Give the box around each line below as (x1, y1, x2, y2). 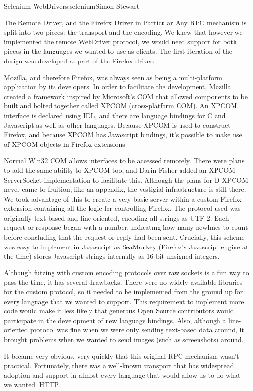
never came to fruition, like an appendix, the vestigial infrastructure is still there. (4, 184, 246, 194)
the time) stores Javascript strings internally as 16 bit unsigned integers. (4, 251, 220, 261)
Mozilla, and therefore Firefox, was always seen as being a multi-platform (4, 72, 223, 82)
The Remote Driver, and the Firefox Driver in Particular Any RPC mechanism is (4, 17, 247, 27)
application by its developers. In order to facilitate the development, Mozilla (4, 82, 231, 92)
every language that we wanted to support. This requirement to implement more (4, 296, 244, 306)
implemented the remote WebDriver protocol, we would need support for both (4, 36, 237, 46)
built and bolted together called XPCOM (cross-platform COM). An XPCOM (4, 101, 237, 111)
